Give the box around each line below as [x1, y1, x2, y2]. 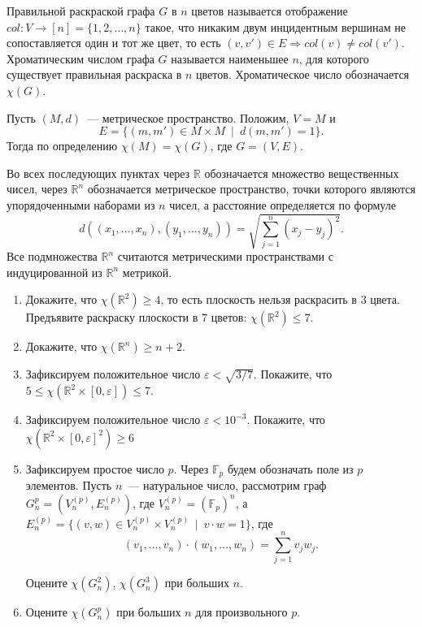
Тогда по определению [7, 137, 118, 154]
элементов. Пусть [25, 477, 112, 494]
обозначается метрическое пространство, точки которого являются [87, 180, 415, 197]
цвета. [370, 291, 400, 308]
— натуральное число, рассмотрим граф [128, 477, 327, 494]
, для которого [298, 50, 369, 67]
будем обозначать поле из [227, 460, 354, 477]
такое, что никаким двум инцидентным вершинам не [145, 18, 407, 35]
